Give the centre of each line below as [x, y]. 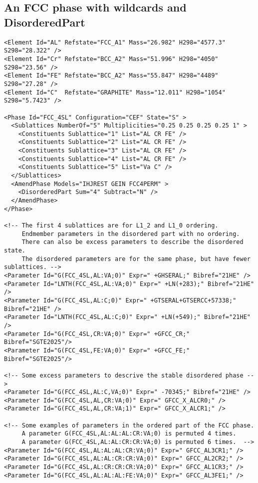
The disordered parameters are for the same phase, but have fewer [136, 259]
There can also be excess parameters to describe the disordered [132, 242]
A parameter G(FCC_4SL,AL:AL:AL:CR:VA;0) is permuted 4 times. [129, 434]
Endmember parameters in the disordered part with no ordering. [131, 234]
